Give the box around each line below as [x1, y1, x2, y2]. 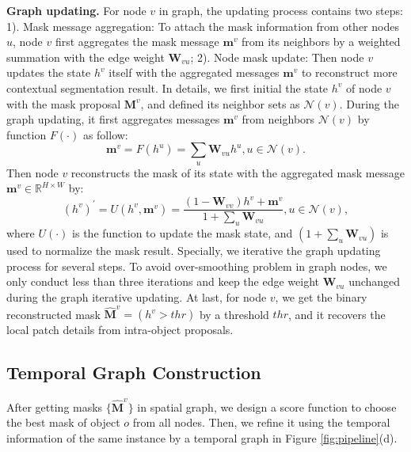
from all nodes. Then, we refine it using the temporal [132, 414, 390, 431]
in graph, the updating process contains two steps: [158, 2, 403, 18]
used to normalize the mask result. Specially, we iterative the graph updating [6, 242, 381, 259]
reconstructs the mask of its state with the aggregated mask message [70, 164, 405, 180]
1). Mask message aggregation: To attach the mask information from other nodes [6, 17, 399, 34]
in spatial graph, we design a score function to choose [137, 398, 397, 415]
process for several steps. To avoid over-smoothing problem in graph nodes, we [6, 257, 387, 274]
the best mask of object [6, 414, 120, 431]
